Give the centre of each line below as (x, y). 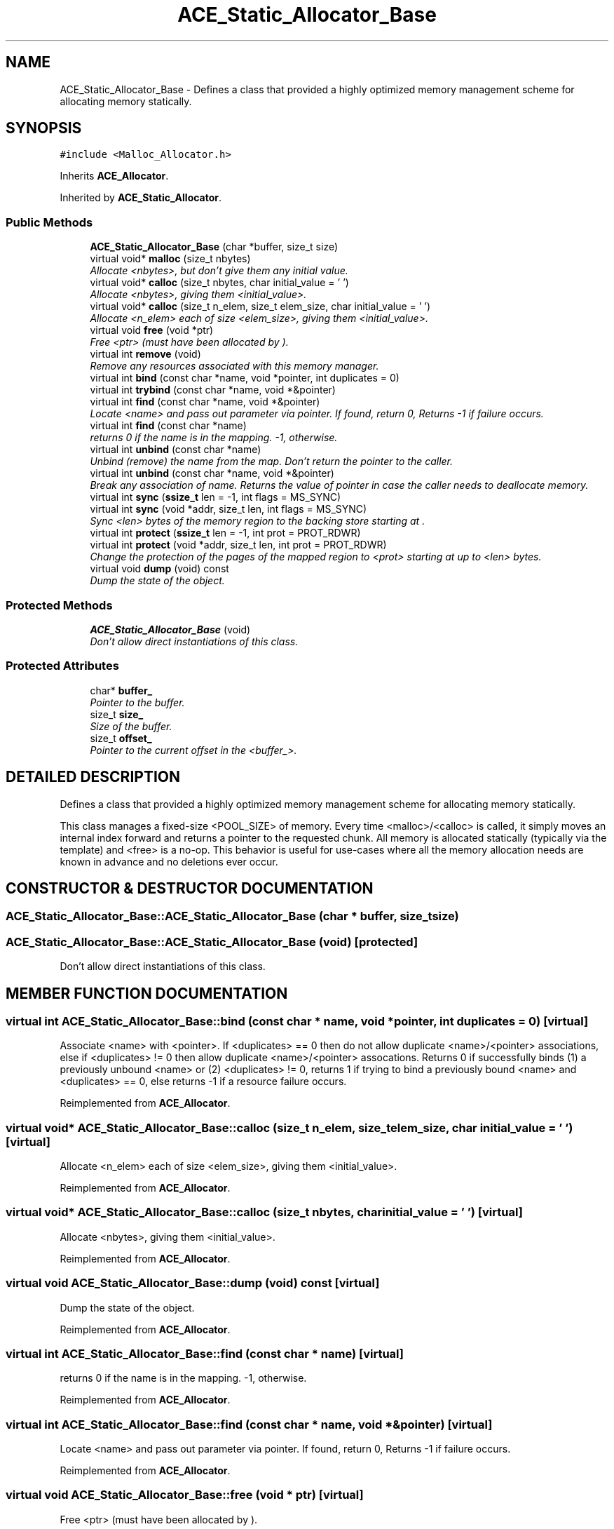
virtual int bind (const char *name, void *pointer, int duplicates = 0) (245, 378)
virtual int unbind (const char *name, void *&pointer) (212, 473)
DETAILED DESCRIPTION (93, 777)
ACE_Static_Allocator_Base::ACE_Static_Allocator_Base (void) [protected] (212, 942)
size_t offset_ (121, 738)
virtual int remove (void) (145, 354)
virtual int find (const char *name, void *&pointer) (205, 402)
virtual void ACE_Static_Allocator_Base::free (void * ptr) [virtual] (185, 1495)
